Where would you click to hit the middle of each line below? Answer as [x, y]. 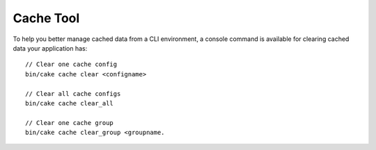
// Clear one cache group [70, 123]
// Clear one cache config [71, 65]
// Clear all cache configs [73, 93]
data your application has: [50, 48]
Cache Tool [46, 18]
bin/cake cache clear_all [70, 103]
